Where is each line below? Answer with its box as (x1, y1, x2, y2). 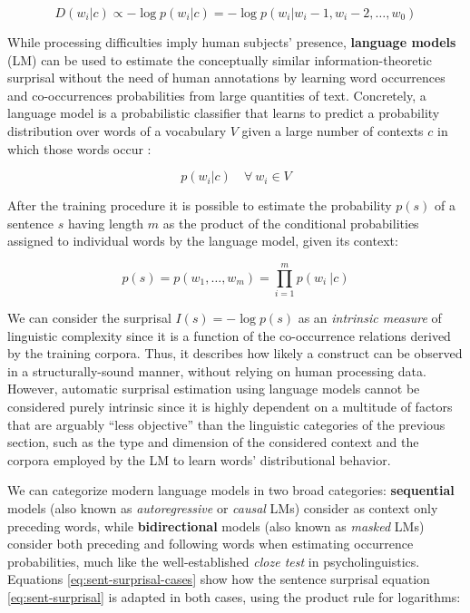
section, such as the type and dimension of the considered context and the (7, 433, 419, 452)
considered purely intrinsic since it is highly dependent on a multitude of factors (7, 397, 453, 416)
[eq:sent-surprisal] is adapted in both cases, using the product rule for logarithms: (7, 587, 461, 606)
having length (67, 213, 144, 232)
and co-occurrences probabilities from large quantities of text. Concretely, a (7, 85, 426, 104)
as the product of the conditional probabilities (162, 213, 419, 232)
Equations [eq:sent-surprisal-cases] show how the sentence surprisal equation (7, 569, 430, 589)
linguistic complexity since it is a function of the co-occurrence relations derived (7, 326, 451, 345)
